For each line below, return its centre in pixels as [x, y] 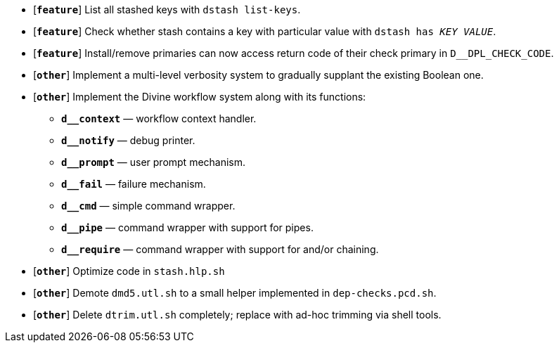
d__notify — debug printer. [128, 140]
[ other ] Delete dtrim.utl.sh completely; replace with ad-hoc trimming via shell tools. [237, 315]
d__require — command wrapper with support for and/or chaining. [220, 249]
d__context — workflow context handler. [159, 118]
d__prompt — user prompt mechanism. [154, 162]
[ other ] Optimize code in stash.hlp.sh [129, 271]
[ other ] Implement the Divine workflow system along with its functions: [200, 97]
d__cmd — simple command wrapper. [148, 206]
